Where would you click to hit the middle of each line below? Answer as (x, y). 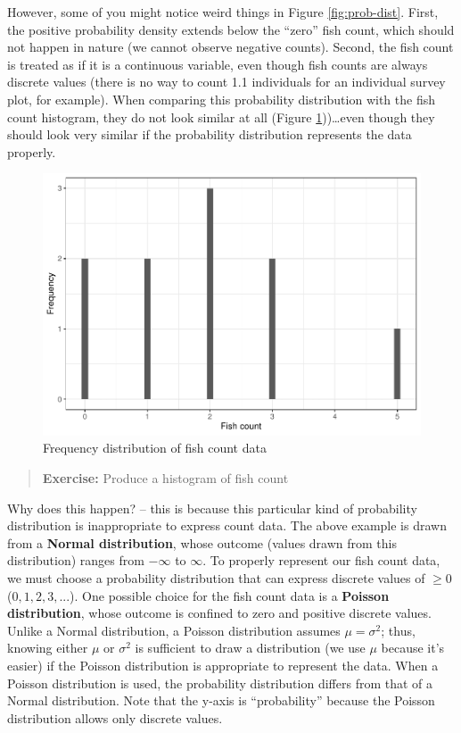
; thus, (398, 630)
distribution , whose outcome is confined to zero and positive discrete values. (219, 613)
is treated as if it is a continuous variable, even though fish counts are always (218, 64)
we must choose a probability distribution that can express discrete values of (216, 578)
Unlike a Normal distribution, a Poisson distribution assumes (174, 630)
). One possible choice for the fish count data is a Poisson (230, 595)
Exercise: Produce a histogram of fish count (165, 478)
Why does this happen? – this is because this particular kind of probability (212, 508)
